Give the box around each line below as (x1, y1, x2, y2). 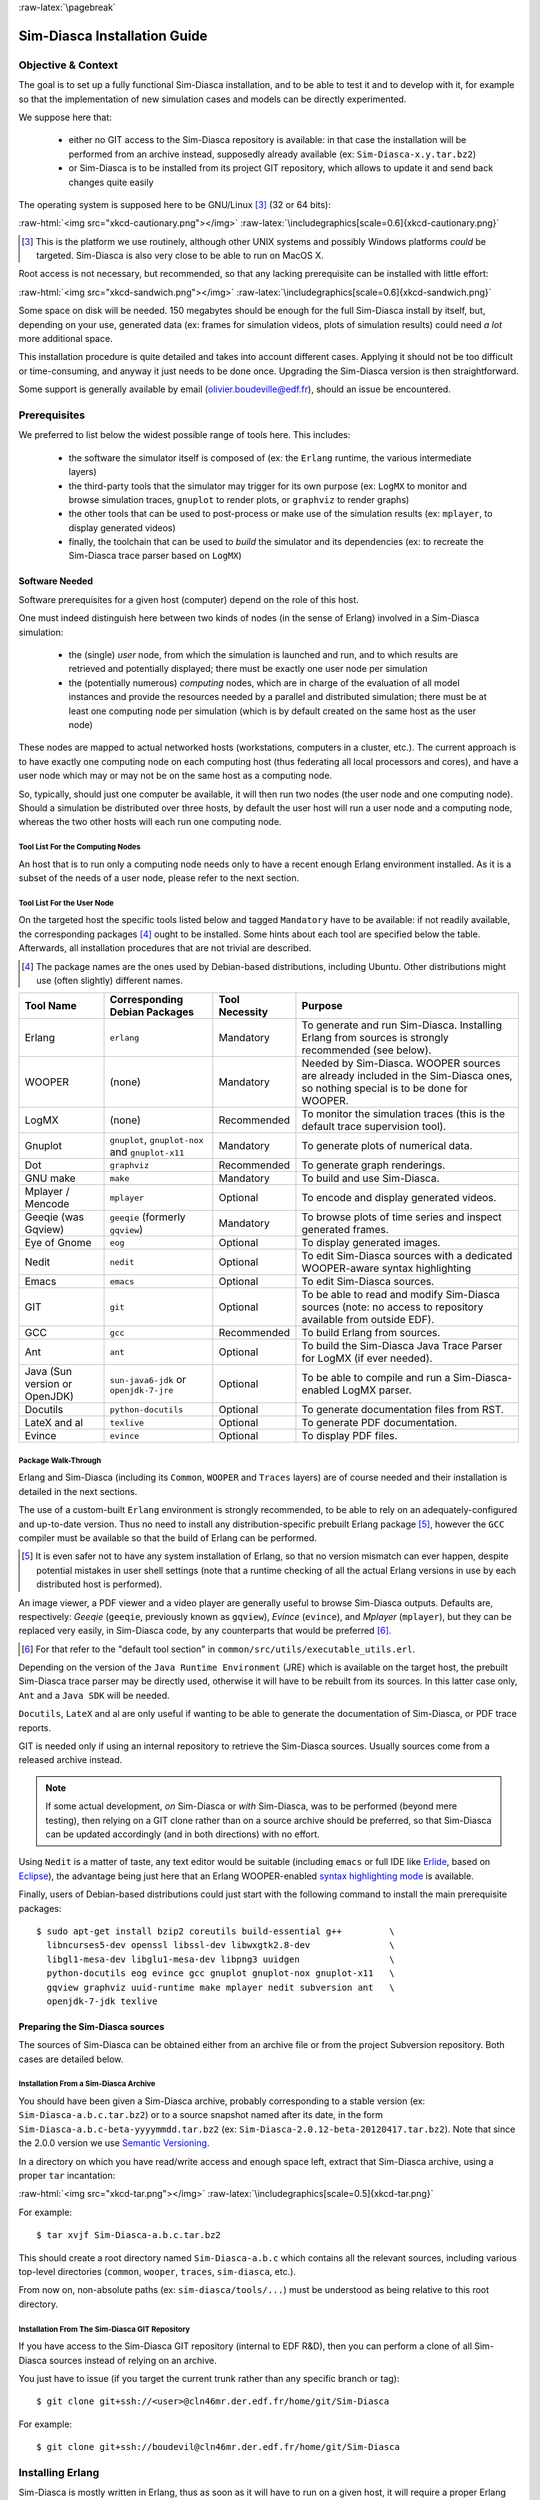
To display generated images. (301, 1236, 441, 1250)
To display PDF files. (301, 1429, 398, 1443)
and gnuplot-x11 (109, 1145, 185, 1159)
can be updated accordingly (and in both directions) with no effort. (45, 1828, 320, 1840)
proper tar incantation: (18, 2170, 116, 2181)
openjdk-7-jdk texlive (46, 1995, 158, 2007)
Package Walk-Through (18, 1455, 102, 1465)
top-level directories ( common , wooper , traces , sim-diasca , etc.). (18, 2265, 297, 2277)
